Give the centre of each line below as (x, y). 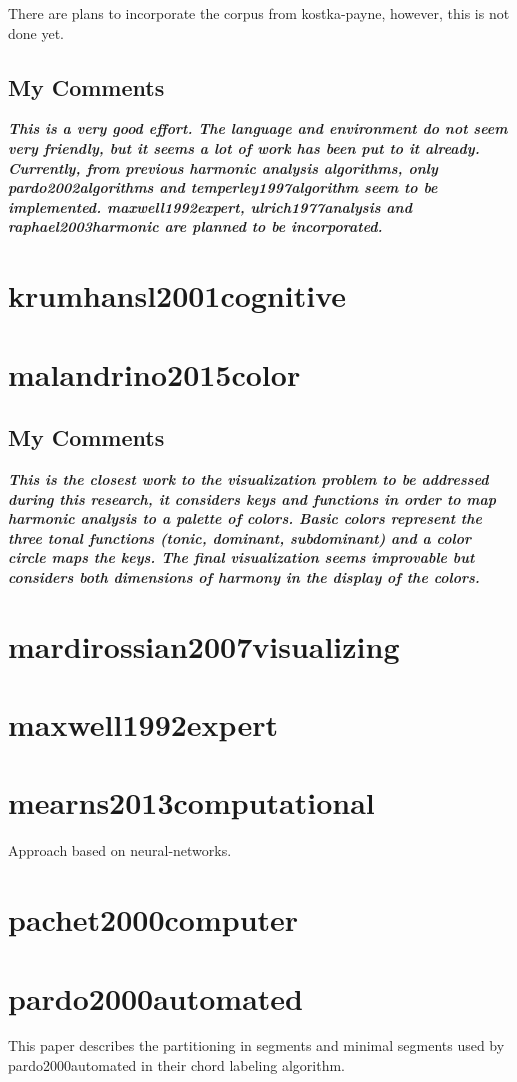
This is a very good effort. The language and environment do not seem (258, 128)
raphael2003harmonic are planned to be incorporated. (195, 226)
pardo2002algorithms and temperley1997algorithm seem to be (223, 187)
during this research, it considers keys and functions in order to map (252, 498)
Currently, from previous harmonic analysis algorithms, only (223, 167)
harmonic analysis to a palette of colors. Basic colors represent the (245, 518)
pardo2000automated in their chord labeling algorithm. (176, 1065)
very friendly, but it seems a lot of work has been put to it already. (244, 147)
